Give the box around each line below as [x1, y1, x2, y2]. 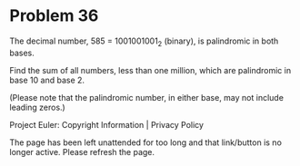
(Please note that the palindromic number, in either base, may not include [9, 92, 285, 103]
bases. [9, 47, 35, 58]
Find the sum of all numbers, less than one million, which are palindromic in [9, 64, 292, 75]
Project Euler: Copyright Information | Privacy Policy [9, 119, 205, 130]
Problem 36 [9, 5, 99, 26]
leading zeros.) [9, 102, 65, 112]
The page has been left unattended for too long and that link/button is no [9, 137, 282, 148]
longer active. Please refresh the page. [9, 146, 155, 157]
